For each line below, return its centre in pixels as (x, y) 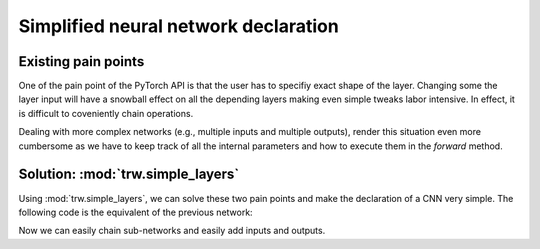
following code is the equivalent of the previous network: (136, 212)
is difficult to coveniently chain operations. (106, 113)
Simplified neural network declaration (178, 26)
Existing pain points (81, 61)
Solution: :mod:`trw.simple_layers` (129, 174)
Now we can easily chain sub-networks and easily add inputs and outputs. (172, 231)
